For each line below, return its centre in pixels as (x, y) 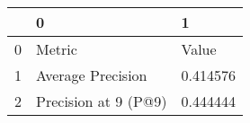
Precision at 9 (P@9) (102, 101)
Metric (57, 49)
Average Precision (92, 75)
